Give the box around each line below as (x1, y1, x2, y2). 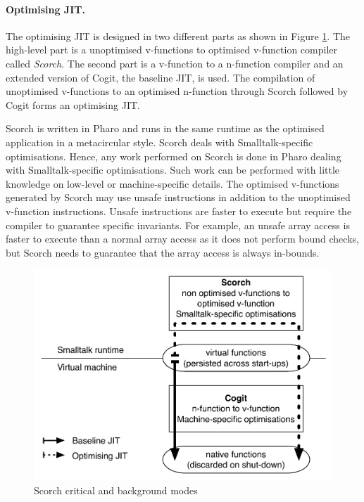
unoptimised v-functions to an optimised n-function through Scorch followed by (6, 84, 349, 98)
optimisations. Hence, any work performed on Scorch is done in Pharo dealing (6, 148, 341, 163)
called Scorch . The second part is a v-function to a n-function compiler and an (6, 56, 344, 70)
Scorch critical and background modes (34, 482, 198, 497)
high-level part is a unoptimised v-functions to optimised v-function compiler (6, 42, 337, 57)
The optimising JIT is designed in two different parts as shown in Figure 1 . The (6, 28, 351, 43)
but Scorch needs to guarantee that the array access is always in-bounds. (6, 245, 320, 259)
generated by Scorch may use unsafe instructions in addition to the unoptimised (6, 190, 351, 205)
